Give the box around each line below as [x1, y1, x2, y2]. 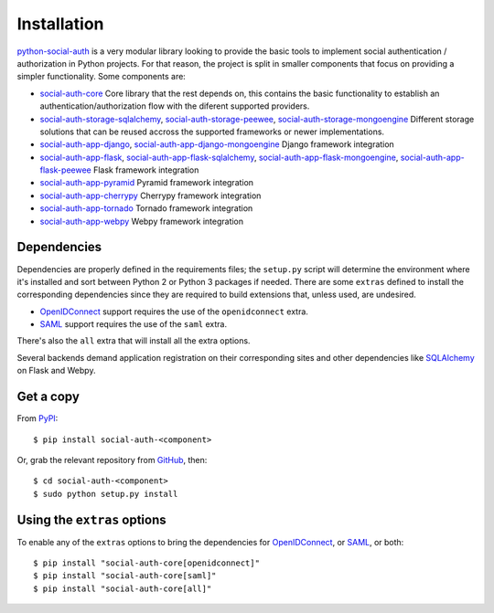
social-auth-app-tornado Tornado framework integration [39, 203, 253, 214]
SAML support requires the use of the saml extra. [39, 319, 228, 330]
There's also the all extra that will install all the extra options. [16, 335, 251, 346]
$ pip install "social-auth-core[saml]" [33, 571, 217, 581]
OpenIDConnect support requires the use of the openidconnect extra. [39, 306, 308, 317]
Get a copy [16, 389, 80, 405]
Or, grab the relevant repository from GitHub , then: [16, 454, 208, 465]
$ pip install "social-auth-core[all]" [33, 583, 212, 594]
